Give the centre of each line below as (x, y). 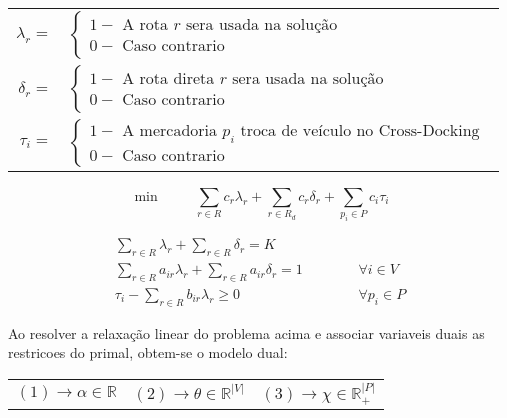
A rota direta (168, 79)
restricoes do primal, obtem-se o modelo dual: (148, 352)
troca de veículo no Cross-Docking (360, 131)
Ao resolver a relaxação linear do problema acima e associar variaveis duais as (246, 332)
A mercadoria (170, 131)
